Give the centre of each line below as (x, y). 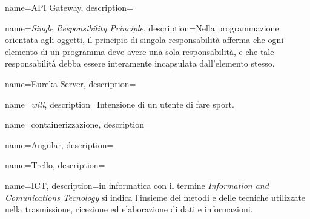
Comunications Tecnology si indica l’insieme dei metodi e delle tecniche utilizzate (155, 197)
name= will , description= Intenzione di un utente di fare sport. (120, 104)
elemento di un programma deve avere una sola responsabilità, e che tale (140, 51)
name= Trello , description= (55, 165)
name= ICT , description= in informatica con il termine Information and (137, 185)
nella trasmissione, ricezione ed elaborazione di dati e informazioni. (129, 209)
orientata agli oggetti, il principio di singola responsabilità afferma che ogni (144, 40)
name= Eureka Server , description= (71, 83)
